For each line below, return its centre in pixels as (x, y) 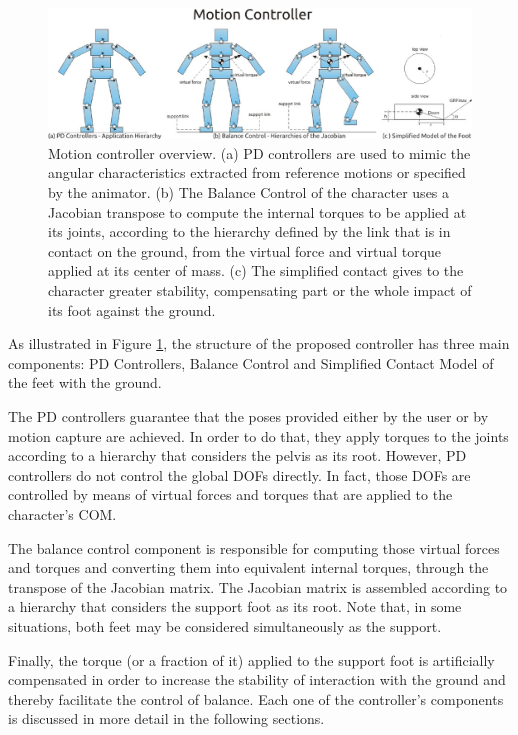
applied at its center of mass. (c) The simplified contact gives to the (256, 270)
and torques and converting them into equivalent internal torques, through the (248, 567)
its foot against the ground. (132, 309)
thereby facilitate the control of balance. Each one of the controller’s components (256, 698)
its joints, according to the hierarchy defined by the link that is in (249, 231)
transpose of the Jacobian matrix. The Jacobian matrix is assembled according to (258, 586)
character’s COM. (62, 513)
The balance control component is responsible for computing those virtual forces (254, 547)
